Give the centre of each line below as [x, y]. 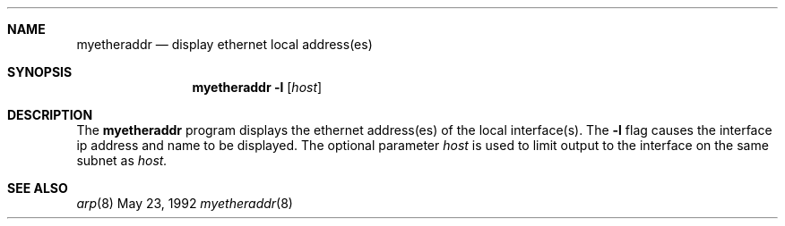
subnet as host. [122, 160]
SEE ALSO [38, 188]
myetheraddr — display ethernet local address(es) [224, 44]
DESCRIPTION [50, 115]
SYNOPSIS [40, 72]
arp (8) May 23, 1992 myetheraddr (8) [185, 203]
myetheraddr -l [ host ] [257, 87]
